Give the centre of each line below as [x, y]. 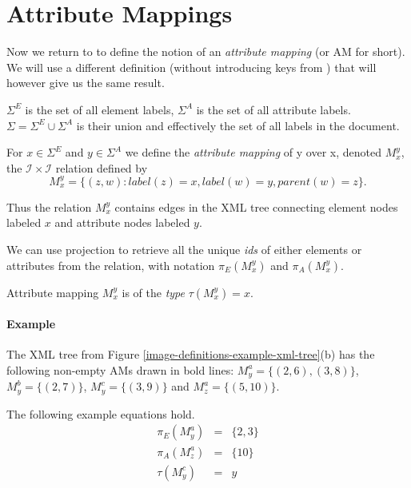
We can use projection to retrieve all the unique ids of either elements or [184, 249]
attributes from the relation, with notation [111, 265]
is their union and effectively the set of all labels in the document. [238, 125]
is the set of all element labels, [100, 109]
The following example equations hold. [101, 413]
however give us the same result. [86, 83]
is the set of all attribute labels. [273, 109]
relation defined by [102, 167]
